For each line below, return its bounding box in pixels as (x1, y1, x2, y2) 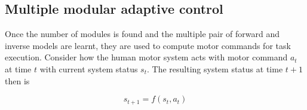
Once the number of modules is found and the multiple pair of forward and (5, 27, 280, 40)
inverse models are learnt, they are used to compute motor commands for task (5, 39, 291, 51)
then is (5, 74, 30, 87)
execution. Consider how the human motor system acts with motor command (5, 51, 288, 63)
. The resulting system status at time (147, 62, 283, 75)
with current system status (39, 62, 138, 75)
